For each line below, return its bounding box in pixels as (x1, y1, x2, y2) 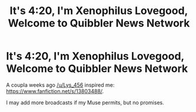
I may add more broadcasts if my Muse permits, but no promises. (6, 99, 164, 106)
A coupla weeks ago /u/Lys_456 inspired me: (6, 81, 115, 89)
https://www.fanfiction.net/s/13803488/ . (6, 87, 104, 94)
